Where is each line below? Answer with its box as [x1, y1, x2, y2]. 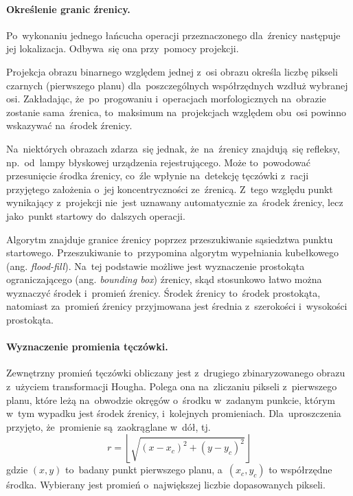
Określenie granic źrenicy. [6, 1, 130, 16]
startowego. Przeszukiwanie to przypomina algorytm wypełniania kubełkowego [6, 245, 339, 260]
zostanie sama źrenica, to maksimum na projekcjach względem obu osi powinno [6, 104, 347, 119]
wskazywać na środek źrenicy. [6, 118, 133, 133]
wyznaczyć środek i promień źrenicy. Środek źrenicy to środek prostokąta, [6, 285, 321, 300]
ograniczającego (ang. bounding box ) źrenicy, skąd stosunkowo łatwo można [6, 272, 322, 286]
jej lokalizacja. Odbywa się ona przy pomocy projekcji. [6, 41, 239, 56]
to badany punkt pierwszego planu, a [65, 462, 223, 477]
